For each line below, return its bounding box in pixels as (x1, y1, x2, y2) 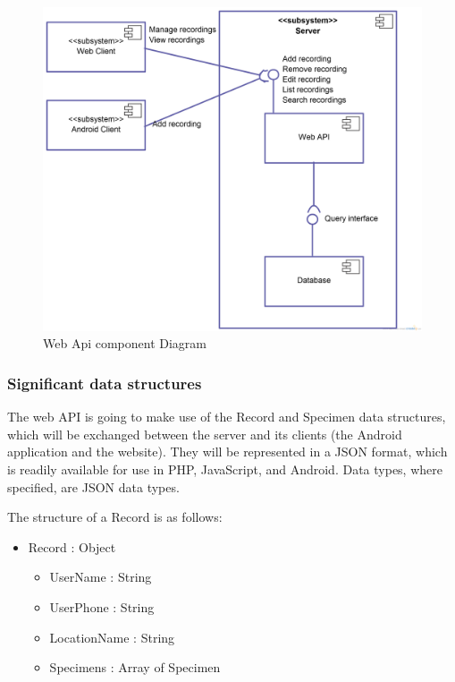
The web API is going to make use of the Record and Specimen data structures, (7, 407, 446, 426)
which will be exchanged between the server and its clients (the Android (7, 424, 402, 443)
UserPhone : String (49, 598, 155, 617)
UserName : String (49, 567, 152, 586)
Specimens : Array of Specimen (49, 658, 221, 677)
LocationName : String (49, 627, 175, 646)
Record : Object (28, 537, 116, 556)
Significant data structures (7, 372, 202, 394)
